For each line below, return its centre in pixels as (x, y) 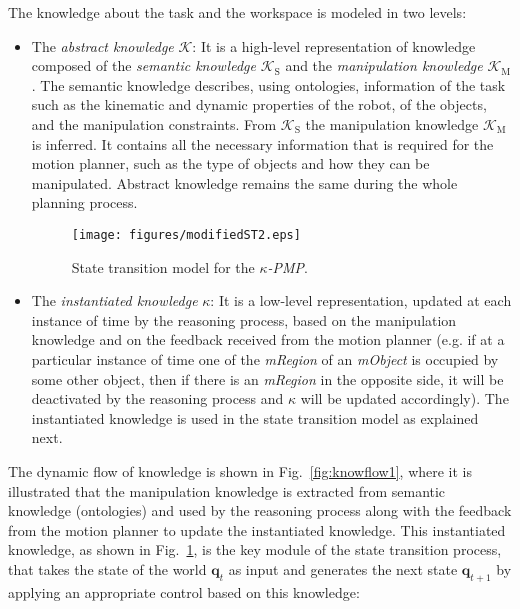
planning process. (84, 202)
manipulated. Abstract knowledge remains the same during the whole (244, 182)
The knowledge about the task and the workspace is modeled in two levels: (237, 12)
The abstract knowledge (102, 45)
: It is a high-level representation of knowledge (334, 45)
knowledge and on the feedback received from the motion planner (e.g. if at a (268, 339)
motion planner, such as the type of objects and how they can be (230, 163)
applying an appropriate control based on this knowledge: (184, 591)
